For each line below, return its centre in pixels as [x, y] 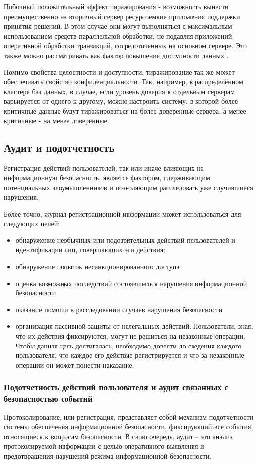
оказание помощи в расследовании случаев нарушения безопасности [119, 309]
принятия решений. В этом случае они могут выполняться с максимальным [118, 26]
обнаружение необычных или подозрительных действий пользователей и [125, 240]
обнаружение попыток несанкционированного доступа [97, 266]
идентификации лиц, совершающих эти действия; [90, 250]
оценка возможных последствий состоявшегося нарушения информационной [131, 283]
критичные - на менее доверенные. [57, 120]
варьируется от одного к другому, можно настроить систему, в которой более [121, 101]
